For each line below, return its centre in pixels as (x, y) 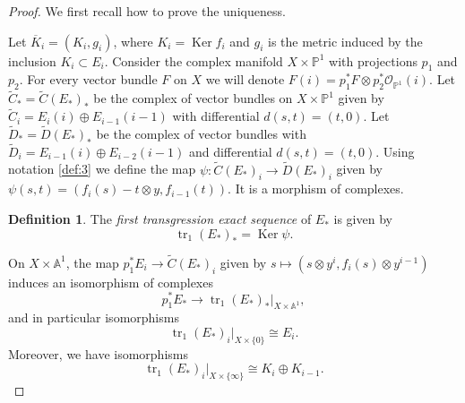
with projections (373, 60)
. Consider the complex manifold (194, 60)
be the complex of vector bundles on (193, 98)
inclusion (32, 60)
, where (133, 41)
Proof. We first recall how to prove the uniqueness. (147, 11)
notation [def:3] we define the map (102, 169)
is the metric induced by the (345, 41)
